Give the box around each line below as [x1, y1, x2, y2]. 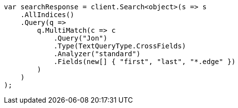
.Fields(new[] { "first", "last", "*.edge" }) [53, 58, 236, 65]
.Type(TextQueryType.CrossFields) [53, 42, 186, 50]
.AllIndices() [20, 11, 75, 19]
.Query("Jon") [53, 34, 107, 42]
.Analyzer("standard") [53, 50, 141, 58]
